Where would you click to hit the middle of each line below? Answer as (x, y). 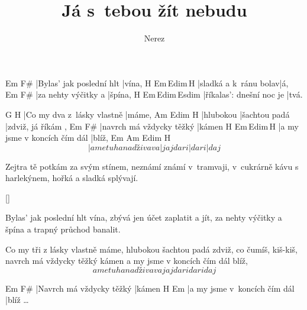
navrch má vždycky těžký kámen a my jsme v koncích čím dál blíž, (127, 261)
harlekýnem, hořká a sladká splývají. (72, 178)
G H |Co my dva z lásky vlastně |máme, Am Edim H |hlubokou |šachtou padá (148, 114)
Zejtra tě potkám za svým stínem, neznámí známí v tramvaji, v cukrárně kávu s (152, 166)
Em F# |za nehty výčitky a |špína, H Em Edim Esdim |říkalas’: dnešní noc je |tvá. (154, 94)
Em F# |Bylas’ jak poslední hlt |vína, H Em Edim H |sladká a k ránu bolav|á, (147, 83)
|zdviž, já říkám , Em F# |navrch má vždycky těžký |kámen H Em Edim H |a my (152, 126)
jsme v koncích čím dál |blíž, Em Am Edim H (88, 138)
